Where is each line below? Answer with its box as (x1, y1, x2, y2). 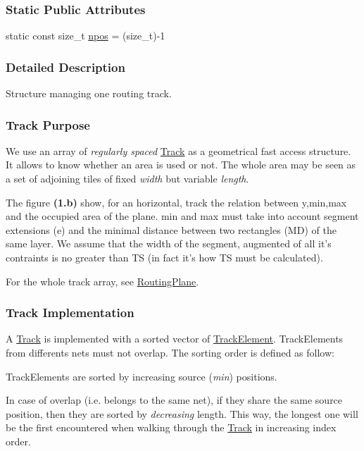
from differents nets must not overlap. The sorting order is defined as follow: (6, 345, 334, 359)
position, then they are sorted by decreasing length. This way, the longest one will (6, 406, 358, 421)
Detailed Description (6, 58, 125, 75)
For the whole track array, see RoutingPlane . (6, 273, 199, 288)
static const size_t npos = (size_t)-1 (6, 28, 165, 43)
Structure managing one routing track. (6, 86, 172, 101)
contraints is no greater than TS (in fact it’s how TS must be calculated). (6, 250, 323, 264)
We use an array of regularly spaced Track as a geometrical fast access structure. (6, 143, 351, 158)
